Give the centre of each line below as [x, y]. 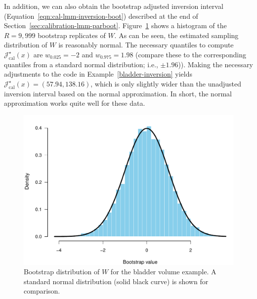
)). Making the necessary [215, 64]
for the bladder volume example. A [163, 272]
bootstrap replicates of [72, 35]
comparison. [42, 291]
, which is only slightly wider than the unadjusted [166, 83]
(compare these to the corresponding [191, 54]
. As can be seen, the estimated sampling [176, 35]
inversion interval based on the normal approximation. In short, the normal [118, 93]
